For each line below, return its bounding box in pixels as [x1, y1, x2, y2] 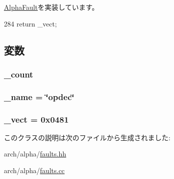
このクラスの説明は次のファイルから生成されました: [4, 132, 171, 142]
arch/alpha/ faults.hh [4, 149, 66, 159]
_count [4, 68, 33, 80]
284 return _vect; [4, 18, 57, 28]
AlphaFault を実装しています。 [4, 2, 99, 12]
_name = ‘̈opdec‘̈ [4, 90, 75, 102]
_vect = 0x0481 [4, 113, 69, 125]
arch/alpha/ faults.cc [4, 165, 65, 176]
